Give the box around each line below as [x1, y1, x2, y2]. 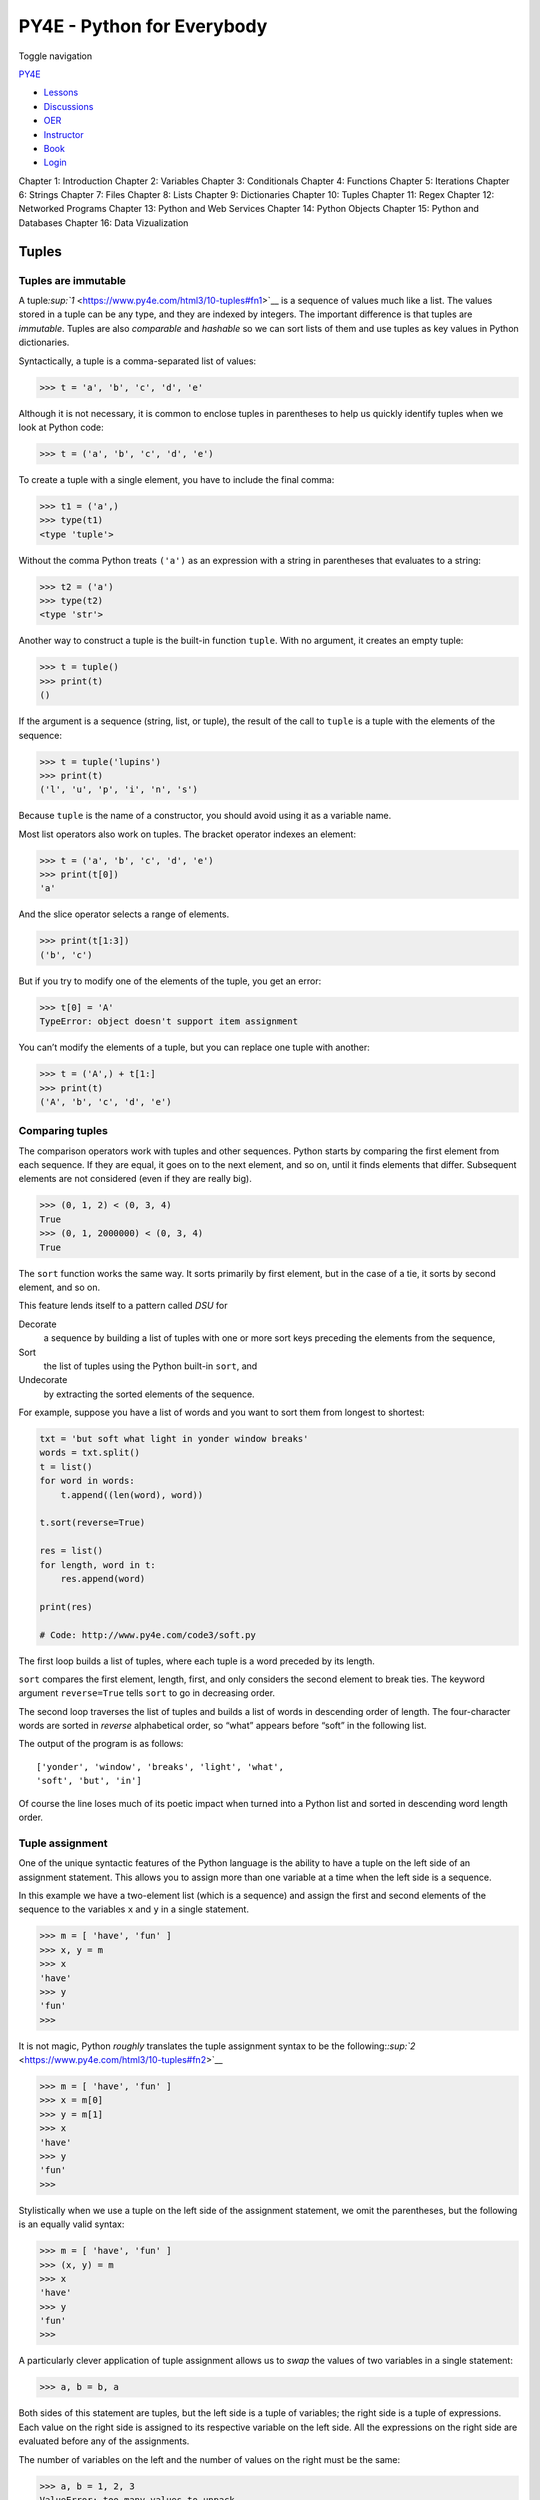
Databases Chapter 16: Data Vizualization [18, 216, 189, 229]
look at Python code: [18, 421, 104, 433]
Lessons [43, 86, 79, 99]
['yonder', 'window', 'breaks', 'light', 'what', [36, 1761, 285, 1772]
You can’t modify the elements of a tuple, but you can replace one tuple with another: [18, 1041, 370, 1054]
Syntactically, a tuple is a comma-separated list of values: [18, 355, 257, 367]
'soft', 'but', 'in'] [36, 1775, 142, 1787]
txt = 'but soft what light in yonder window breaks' [39, 1433, 309, 1445]
